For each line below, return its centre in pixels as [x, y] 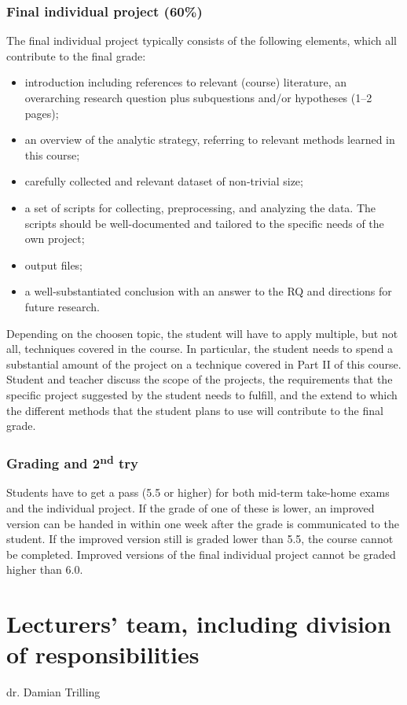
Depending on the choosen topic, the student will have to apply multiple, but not [202, 333]
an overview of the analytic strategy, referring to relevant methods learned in [210, 140]
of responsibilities [103, 654]
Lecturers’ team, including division [199, 624]
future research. [62, 306]
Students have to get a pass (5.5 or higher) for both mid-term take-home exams [198, 492]
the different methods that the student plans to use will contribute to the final [195, 410]
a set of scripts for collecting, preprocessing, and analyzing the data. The [200, 207]
